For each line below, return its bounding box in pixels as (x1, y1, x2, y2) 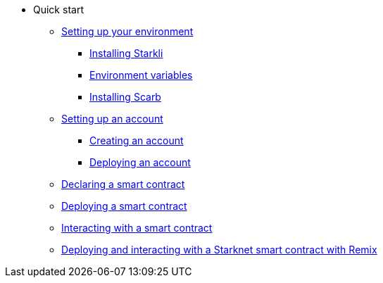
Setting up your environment (61, 25, 194, 37)
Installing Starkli (89, 47, 163, 59)
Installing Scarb (89, 91, 161, 103)
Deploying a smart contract (61, 200, 187, 212)
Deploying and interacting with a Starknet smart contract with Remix (61, 244, 377, 256)
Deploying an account (89, 156, 191, 168)
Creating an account (89, 134, 184, 146)
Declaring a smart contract (61, 178, 185, 190)
